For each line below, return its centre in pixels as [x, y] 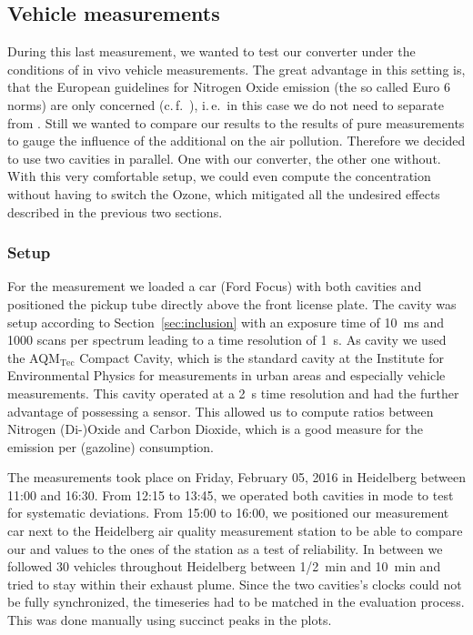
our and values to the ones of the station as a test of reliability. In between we [225, 548]
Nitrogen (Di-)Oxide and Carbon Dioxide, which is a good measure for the [215, 429]
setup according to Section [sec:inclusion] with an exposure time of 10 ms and [226, 322]
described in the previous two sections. [115, 212]
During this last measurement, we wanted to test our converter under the [211, 51]
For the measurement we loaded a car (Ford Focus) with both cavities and [215, 286]
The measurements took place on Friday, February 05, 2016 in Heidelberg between [236, 477]
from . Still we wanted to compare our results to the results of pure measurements [236, 122]
